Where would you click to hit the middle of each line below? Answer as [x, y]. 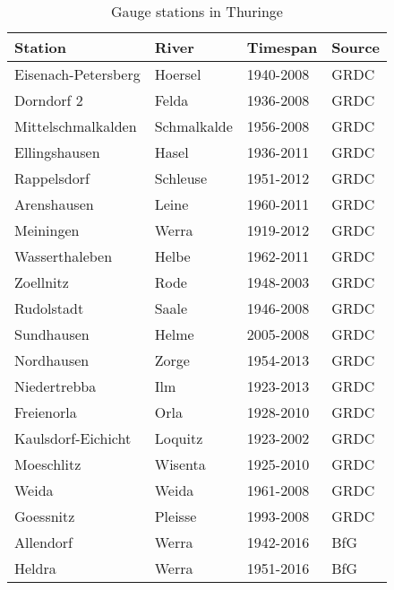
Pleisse [176, 516]
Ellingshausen [57, 152]
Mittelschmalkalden [76, 126]
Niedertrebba [56, 386]
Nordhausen [52, 360]
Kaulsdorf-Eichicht [73, 438]
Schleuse [181, 178]
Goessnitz [45, 516]
